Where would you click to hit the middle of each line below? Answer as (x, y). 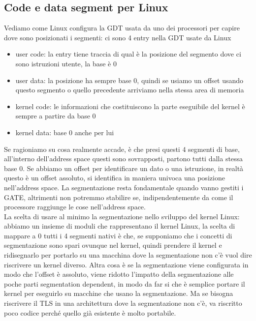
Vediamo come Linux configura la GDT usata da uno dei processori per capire (122, 28)
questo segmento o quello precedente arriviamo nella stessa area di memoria (130, 90)
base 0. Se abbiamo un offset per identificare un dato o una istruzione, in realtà (124, 168)
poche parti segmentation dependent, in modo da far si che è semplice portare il (125, 283)
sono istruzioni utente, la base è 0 (66, 63)
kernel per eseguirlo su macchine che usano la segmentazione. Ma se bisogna (119, 293)
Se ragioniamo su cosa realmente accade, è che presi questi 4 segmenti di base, (122, 149)
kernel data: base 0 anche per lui (65, 132)
